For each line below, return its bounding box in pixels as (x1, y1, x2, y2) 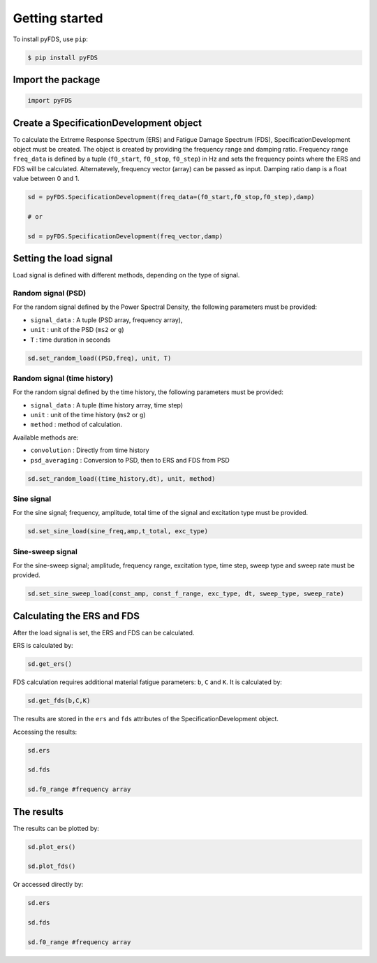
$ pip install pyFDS (27, 53, 98, 61)
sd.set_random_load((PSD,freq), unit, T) (27, 354, 172, 362)
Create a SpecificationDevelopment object (13, 117, 202, 129)
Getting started (13, 10, 103, 26)
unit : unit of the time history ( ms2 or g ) (30, 411, 146, 419)
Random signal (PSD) (13, 289, 87, 298)
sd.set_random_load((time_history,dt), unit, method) (27, 475, 216, 482)
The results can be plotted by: (13, 824, 99, 832)
